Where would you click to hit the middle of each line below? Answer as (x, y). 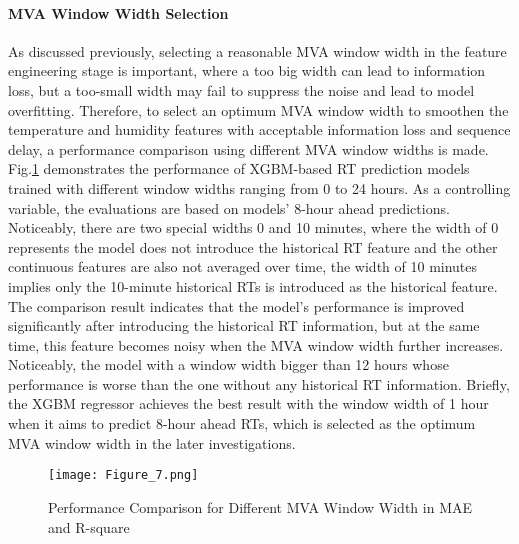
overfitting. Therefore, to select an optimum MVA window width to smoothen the (258, 109)
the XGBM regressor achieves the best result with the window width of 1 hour (248, 403)
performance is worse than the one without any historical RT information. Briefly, (259, 383)
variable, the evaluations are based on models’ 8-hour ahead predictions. (229, 207)
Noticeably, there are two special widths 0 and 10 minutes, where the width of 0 (253, 227)
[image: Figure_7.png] (123, 475)
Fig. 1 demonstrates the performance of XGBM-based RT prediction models (239, 168)
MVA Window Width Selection (118, 12)
